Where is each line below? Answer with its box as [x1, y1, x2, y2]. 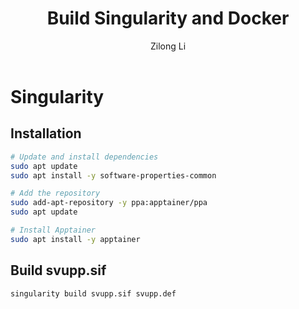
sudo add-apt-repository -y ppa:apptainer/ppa [10, 198, 208, 208]
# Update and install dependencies [10, 152, 159, 162]
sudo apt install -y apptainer [10, 234, 141, 244]
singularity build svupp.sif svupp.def [10, 288, 177, 299]
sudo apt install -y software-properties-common [10, 170, 217, 181]
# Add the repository [10, 188, 101, 199]
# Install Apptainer [10, 225, 97, 235]
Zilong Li [149, 40, 187, 52]
